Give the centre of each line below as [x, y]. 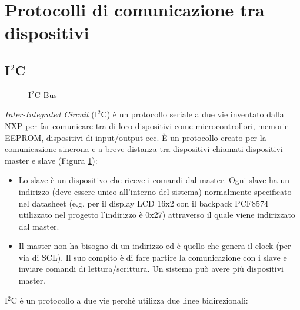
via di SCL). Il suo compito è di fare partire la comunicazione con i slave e [153, 257]
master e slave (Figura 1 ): [51, 160]
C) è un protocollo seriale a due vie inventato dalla [192, 114]
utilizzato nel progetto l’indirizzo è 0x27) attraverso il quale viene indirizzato [157, 215]
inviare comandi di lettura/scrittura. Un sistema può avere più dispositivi [151, 269]
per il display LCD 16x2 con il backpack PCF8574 [178, 203]
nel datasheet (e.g [50, 203]
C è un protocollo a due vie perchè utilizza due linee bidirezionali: [129, 300]
